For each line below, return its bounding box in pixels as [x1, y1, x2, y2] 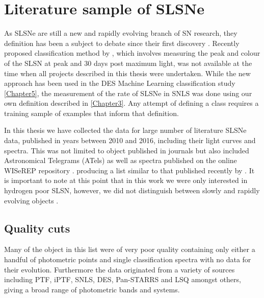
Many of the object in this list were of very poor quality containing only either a [4, 244, 255, 255]
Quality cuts [4, 220, 70, 236]
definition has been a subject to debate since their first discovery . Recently [4, 37, 240, 48]
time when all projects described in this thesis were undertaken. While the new [4, 67, 251, 78]
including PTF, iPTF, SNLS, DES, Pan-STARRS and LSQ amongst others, [4, 274, 241, 285]
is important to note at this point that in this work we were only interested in [4, 175, 248, 186]
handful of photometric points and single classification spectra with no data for [4, 254, 251, 265]
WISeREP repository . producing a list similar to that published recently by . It [4, 165, 255, 175]
